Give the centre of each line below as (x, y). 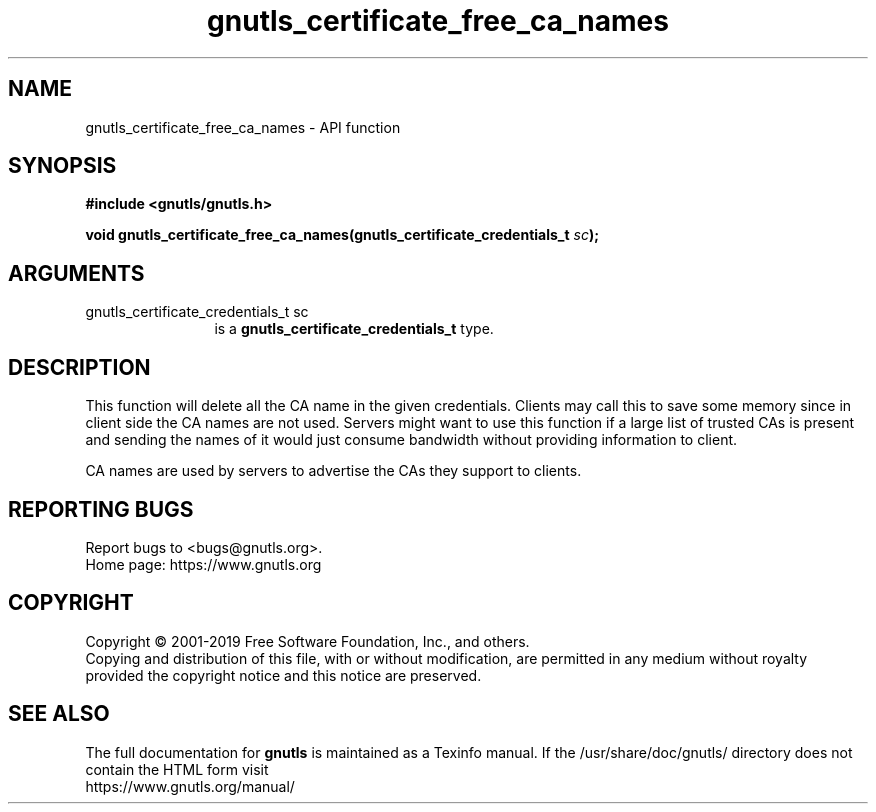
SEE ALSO (59, 714)
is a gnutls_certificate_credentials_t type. (354, 329)
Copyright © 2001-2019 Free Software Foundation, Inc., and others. (307, 641)
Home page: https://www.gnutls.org (203, 564)
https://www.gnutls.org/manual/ (190, 786)
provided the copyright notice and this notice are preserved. (283, 675)
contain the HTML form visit (177, 769)
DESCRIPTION (79, 367)
